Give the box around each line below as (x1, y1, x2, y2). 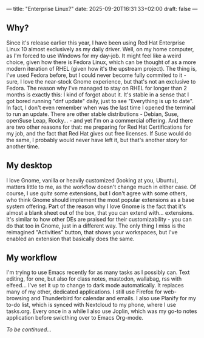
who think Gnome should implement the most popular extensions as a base (6, 196, 195, 203)
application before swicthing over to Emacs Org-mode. (6, 314, 144, 322)
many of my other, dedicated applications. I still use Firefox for (6, 288, 163, 295)
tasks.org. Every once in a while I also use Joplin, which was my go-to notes (6, 307, 197, 315)
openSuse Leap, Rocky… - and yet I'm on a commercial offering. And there (6, 117, 193, 124)
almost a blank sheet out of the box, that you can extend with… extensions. (6, 209, 194, 216)
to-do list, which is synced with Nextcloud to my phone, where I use (6, 301, 176, 309)
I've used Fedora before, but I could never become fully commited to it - (6, 71, 186, 79)
